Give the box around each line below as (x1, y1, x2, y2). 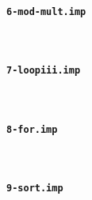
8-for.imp (6, 123, 58, 135)
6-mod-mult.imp (6, 6, 86, 17)
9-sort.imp (6, 182, 63, 194)
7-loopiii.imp (6, 65, 81, 77)
